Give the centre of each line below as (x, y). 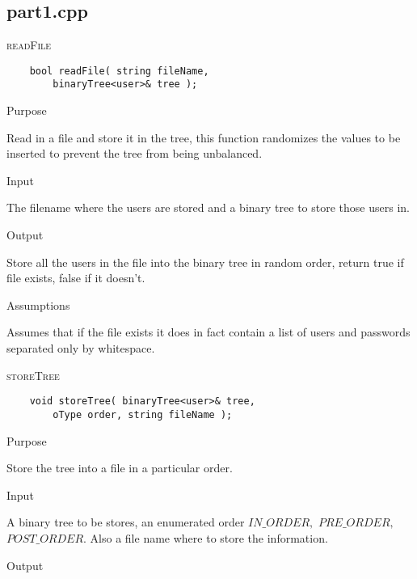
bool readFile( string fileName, (119, 71)
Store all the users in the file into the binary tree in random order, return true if (205, 262)
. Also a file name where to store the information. (206, 537)
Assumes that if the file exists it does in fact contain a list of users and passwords (208, 332)
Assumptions (38, 304)
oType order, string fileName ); (143, 414)
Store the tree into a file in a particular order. (120, 468)
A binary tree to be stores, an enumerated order (126, 522)
